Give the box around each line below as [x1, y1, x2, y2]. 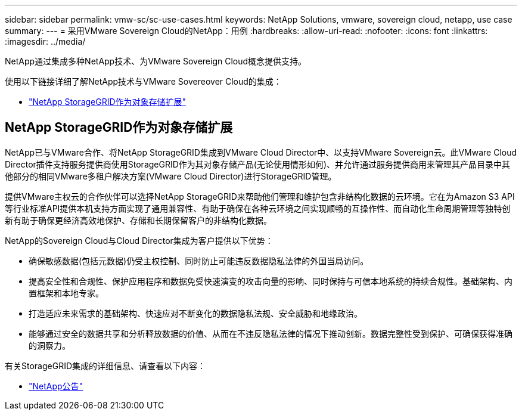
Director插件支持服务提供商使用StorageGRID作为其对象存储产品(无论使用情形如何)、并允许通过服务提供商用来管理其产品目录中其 [5, 159, 511, 169]
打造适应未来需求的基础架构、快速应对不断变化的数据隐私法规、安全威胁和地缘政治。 [29, 308, 362, 318]
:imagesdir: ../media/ [5, 36, 86, 47]
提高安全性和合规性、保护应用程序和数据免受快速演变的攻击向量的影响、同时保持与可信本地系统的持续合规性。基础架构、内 [29, 275, 512, 286]
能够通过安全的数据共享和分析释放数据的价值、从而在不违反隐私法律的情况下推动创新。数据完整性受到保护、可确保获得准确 [29, 328, 512, 339]
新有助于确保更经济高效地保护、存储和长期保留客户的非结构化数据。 [5, 215, 272, 225]
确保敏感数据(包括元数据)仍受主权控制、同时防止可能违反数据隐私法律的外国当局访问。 [29, 255, 369, 266]
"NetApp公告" [29, 380, 83, 391]
